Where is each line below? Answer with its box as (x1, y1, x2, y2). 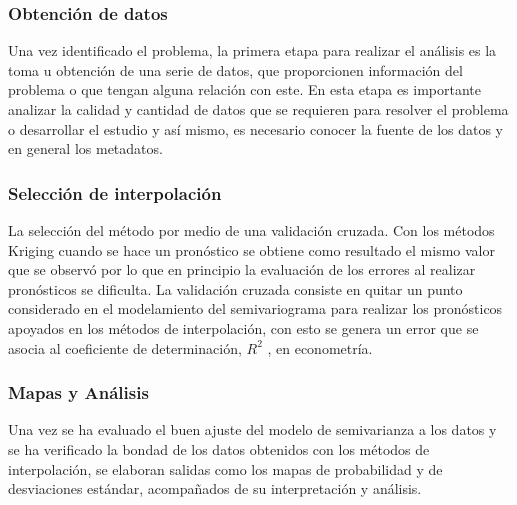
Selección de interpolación (8, 180, 222, 205)
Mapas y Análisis (8, 380, 149, 405)
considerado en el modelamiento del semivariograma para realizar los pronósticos (8, 298, 503, 319)
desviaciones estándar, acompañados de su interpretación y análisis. (8, 478, 422, 499)
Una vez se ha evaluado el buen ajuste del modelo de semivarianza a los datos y (8, 419, 497, 440)
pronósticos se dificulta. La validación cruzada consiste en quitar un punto (8, 278, 463, 299)
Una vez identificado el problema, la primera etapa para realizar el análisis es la (8, 40, 497, 61)
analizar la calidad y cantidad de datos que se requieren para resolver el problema (8, 99, 509, 119)
